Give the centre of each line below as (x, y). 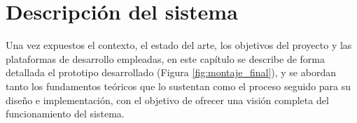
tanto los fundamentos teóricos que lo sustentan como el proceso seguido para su (178, 86)
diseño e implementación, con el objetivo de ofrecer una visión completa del (167, 100)
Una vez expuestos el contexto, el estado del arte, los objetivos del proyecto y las (179, 45)
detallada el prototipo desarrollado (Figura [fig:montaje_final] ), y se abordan (171, 72)
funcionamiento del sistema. (65, 114)
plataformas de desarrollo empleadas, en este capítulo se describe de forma (166, 58)
